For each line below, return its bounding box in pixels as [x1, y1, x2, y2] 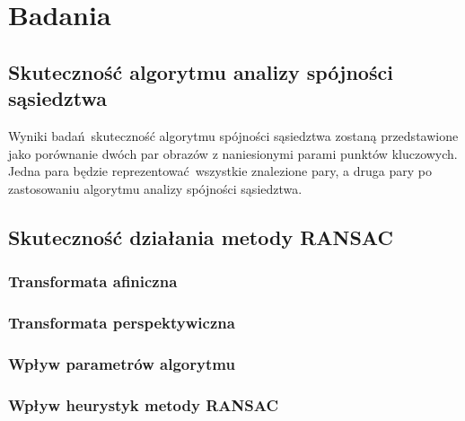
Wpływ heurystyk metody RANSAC [8, 393, 278, 416]
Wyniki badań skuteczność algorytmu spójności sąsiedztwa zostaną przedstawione [8, 126, 459, 145]
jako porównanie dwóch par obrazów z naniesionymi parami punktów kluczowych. [8, 144, 458, 162]
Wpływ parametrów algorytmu [8, 352, 235, 374]
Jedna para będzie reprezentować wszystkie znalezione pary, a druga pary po [8, 162, 432, 180]
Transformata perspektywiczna [8, 311, 235, 333]
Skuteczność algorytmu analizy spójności [8, 57, 393, 85]
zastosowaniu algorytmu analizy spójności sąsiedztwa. [8, 179, 303, 197]
